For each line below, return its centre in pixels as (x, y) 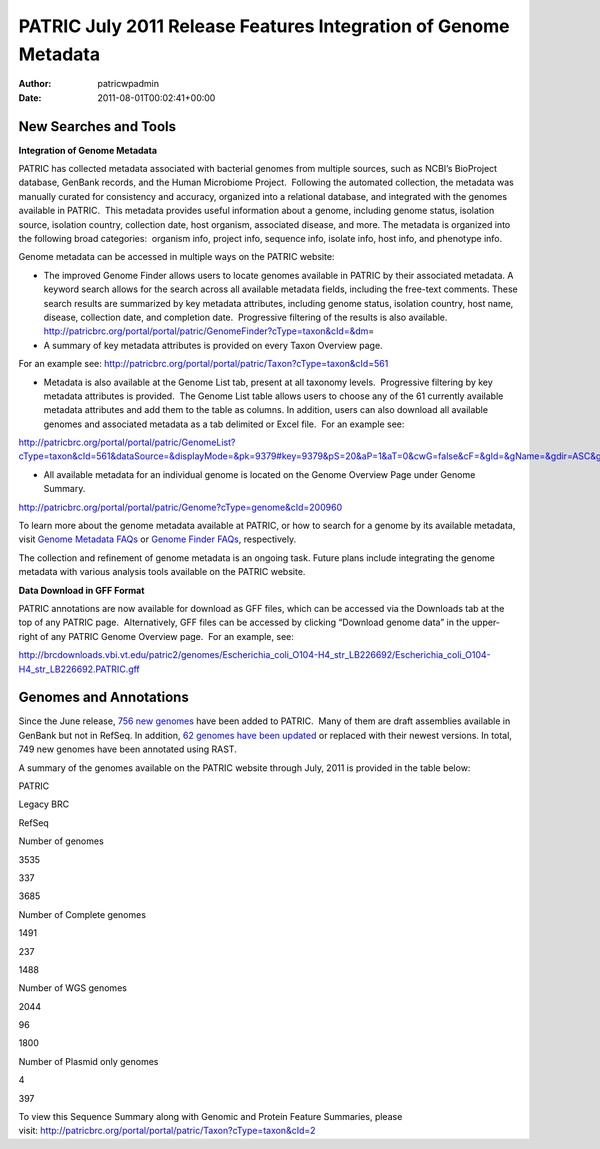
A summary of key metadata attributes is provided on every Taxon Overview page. (213, 345)
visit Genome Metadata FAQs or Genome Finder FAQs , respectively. (157, 539)
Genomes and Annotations (103, 697)
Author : (35, 84)
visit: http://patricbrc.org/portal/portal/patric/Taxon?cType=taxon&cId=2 (167, 1131)
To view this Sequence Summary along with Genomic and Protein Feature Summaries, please (210, 1117)
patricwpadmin (128, 84)
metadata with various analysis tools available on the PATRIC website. (162, 572)
